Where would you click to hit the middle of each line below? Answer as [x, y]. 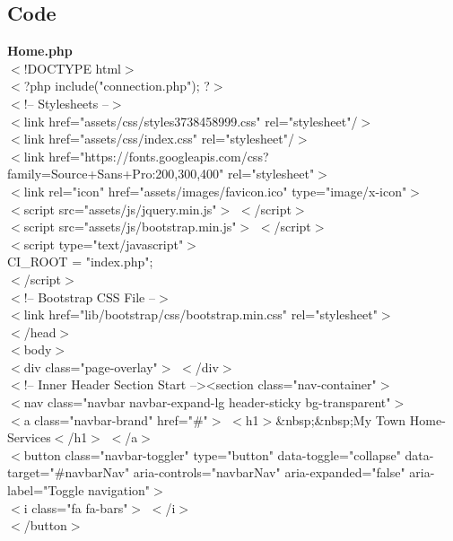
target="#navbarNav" [69, 472]
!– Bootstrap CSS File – [89, 297]
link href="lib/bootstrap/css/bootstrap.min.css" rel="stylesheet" [200, 314]
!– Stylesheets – [66, 103]
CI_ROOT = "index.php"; [80, 262]
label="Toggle [46, 490]
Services [29, 437]
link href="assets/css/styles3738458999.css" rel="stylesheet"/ [191, 121]
